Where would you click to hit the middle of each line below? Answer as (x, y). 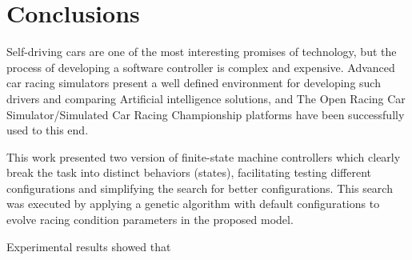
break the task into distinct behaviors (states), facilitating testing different (189, 172)
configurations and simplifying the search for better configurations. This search (200, 188)
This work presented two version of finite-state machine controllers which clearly (204, 156)
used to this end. (48, 130)
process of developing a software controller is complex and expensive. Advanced (201, 67)
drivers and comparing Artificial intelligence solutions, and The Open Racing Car (206, 98)
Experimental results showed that (89, 246)
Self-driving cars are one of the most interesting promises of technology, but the (202, 52)
